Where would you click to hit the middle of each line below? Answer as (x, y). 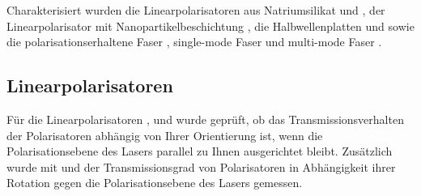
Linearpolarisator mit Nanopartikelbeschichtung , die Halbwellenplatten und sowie (210, 26)
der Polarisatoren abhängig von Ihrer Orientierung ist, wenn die (165, 135)
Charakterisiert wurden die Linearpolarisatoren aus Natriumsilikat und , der (196, 10)
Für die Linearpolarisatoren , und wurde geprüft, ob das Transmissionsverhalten (205, 119)
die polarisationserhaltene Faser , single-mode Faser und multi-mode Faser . (194, 42)
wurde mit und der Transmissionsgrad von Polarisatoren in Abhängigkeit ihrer (201, 166)
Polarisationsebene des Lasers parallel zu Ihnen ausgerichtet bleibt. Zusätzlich (200, 151)
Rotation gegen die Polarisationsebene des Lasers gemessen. (155, 183)
